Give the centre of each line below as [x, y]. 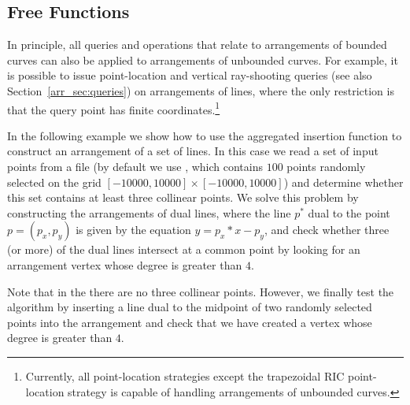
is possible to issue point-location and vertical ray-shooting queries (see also [190, 75]
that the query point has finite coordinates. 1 [114, 108]
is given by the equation [133, 230]
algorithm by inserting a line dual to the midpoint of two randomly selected [190, 307]
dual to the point [349, 212]
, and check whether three [327, 230]
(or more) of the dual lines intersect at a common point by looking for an [184, 249]
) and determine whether [344, 182]
